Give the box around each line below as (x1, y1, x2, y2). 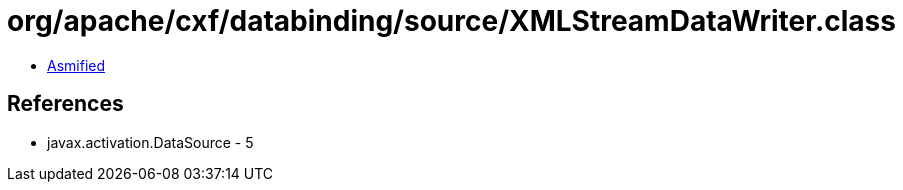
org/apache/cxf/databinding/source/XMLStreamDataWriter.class (7, 4, 896, 38)
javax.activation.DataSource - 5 (47, 133, 254, 151)
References (7, 91, 124, 117)
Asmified (47, 56, 106, 74)
